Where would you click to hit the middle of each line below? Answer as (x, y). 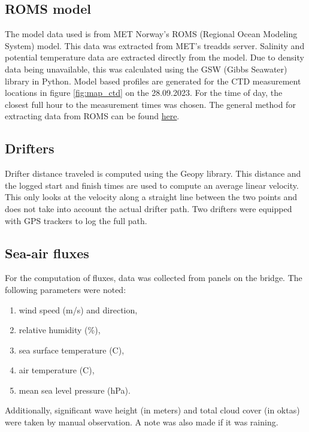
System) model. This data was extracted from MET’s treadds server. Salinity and (155, 45)
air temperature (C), (57, 370)
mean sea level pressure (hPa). (75, 390)
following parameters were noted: (66, 289)
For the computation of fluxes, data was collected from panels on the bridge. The (154, 278)
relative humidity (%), (60, 330)
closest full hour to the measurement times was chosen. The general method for (150, 104)
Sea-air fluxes (47, 253)
